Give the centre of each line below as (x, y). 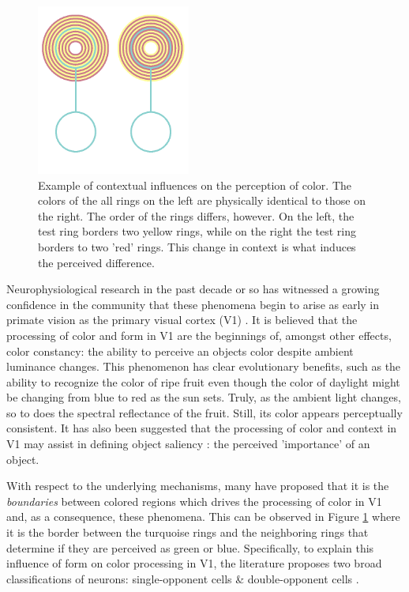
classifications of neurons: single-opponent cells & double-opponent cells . (183, 578)
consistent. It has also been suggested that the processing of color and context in (202, 428)
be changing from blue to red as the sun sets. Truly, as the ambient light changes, (204, 397)
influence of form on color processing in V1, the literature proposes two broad (194, 563)
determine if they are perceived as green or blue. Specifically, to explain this (190, 547)
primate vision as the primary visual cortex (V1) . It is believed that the (182, 320)
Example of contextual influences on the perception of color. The (195, 185)
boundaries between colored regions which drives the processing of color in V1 (194, 501)
